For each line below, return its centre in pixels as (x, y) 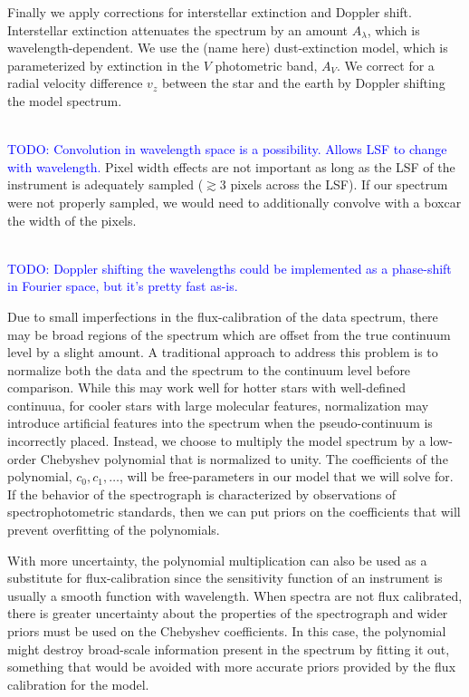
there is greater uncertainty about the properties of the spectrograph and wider (228, 613)
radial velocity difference (75, 83)
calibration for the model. (78, 684)
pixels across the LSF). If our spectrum (339, 184)
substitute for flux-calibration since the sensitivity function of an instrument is (225, 578)
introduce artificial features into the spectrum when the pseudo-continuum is (220, 423)
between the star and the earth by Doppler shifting (303, 83)
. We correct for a (386, 65)
